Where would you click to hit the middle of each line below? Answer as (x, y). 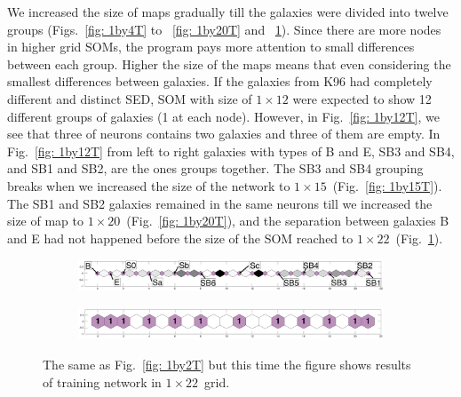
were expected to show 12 (362, 98)
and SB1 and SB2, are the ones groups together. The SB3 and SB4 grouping (215, 168)
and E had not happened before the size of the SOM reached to (180, 238)
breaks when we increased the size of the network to (149, 185)
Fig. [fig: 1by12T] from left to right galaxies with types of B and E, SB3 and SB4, (231, 151)
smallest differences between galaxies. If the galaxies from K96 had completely (220, 81)
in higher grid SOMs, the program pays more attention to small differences (211, 47)
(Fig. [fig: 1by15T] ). (387, 185)
